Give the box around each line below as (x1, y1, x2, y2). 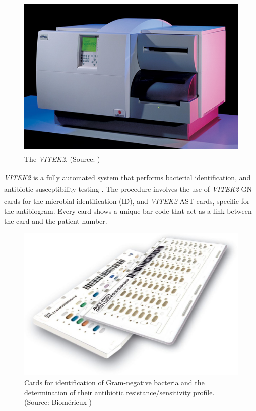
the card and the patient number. (4, 215, 107, 226)
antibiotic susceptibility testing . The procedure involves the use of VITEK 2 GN (4, 184, 252, 194)
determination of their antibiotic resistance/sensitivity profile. (24, 387, 215, 397)
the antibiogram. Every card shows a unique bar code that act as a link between (4, 205, 252, 216)
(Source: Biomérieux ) (24, 397, 92, 407)
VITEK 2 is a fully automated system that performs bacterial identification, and (4, 172, 251, 182)
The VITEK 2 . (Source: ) (24, 153, 100, 164)
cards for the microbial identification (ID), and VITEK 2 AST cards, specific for (4, 195, 250, 206)
